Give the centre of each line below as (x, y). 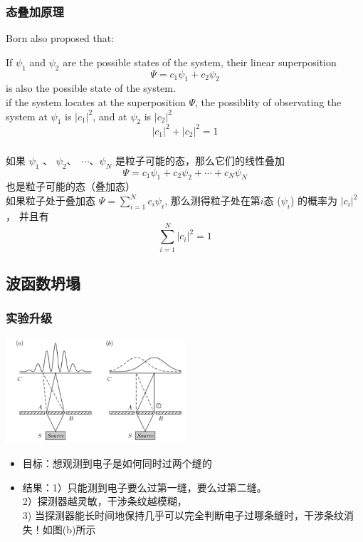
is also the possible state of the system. (91, 88)
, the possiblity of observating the (268, 102)
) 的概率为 (314, 200)
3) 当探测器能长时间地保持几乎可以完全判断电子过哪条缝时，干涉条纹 (183, 515)
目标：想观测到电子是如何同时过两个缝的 (117, 463)
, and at (110, 116)
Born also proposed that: (60, 38)
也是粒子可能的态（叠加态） (70, 186)
